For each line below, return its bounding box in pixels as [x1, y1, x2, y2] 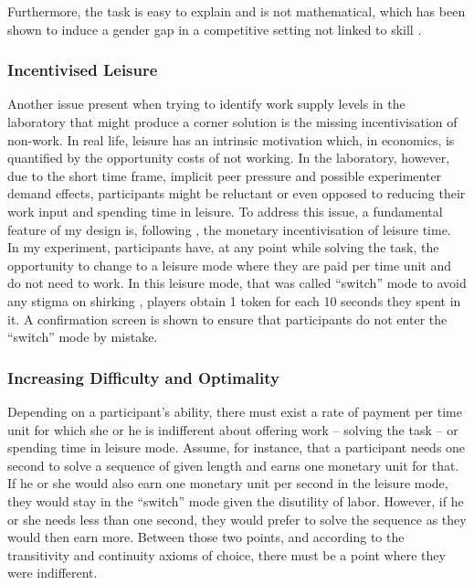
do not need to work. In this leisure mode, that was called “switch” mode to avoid [7, 273, 467, 292]
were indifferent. [7, 563, 98, 582]
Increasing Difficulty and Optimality [7, 366, 279, 388]
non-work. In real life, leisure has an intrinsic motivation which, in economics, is [7, 130, 455, 149]
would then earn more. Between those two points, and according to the [7, 527, 405, 547]
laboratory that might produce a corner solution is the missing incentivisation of [7, 112, 458, 131]
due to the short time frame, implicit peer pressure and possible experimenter [7, 165, 442, 185]
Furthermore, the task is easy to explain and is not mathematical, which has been [7, 2, 466, 20]
